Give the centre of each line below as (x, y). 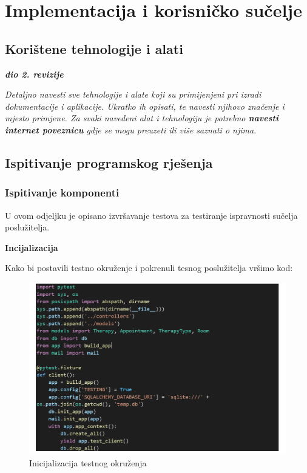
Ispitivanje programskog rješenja (109, 162)
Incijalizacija (32, 247)
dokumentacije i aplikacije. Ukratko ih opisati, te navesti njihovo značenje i (145, 106)
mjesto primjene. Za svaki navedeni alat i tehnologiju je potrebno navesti (142, 118)
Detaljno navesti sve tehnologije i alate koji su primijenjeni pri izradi (133, 94)
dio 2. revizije (34, 74)
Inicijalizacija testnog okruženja (88, 462)
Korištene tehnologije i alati (94, 48)
